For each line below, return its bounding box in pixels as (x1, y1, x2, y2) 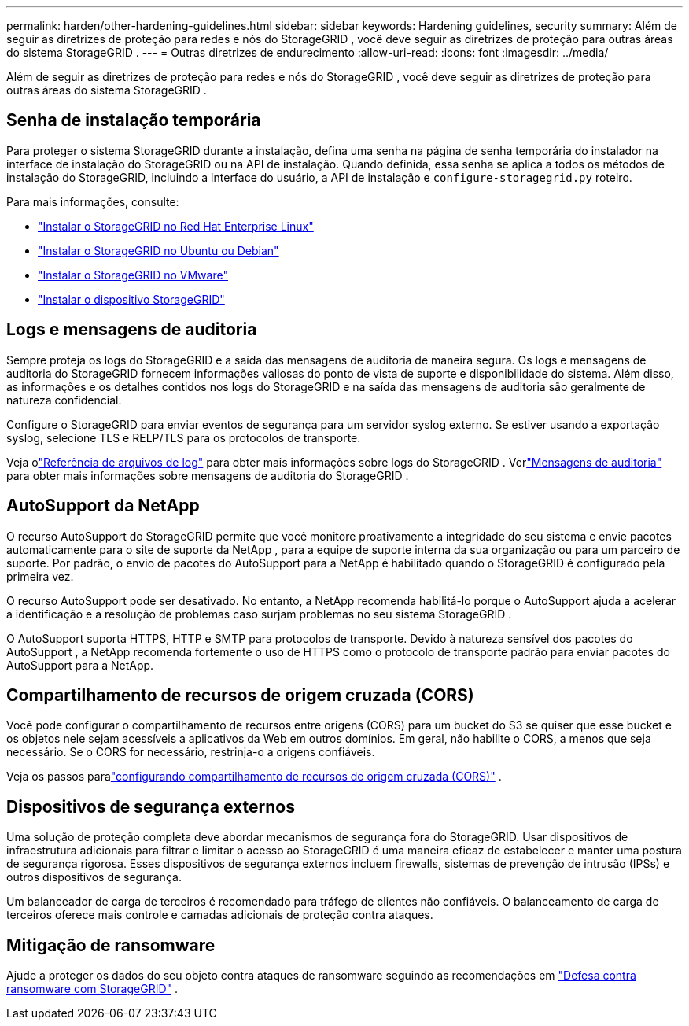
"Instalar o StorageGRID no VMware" (38, 268, 228, 282)
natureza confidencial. (6, 393, 122, 407)
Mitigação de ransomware (6, 935, 216, 955)
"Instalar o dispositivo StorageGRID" (38, 292, 225, 306)
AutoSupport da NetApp (6, 496, 200, 516)
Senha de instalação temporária (6, 110, 261, 131)
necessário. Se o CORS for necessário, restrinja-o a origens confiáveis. (6, 745, 375, 759)
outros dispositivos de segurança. (6, 870, 182, 884)
